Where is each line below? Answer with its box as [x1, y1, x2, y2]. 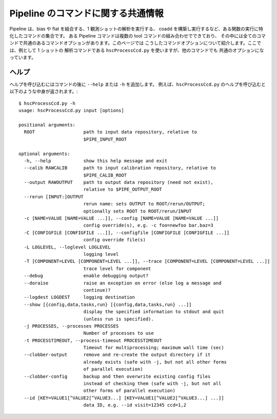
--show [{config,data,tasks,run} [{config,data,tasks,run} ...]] [24, 301, 192, 308]
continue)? [83, 287, 111, 293]
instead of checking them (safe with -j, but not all [83, 380, 222, 387]
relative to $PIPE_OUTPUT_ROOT [83, 186, 162, 193]
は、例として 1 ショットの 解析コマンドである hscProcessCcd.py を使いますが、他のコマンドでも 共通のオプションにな [9, 47, 264, 53]
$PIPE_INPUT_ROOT [83, 136, 127, 142]
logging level [83, 252, 119, 257]
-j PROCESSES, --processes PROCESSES [24, 323, 119, 329]
